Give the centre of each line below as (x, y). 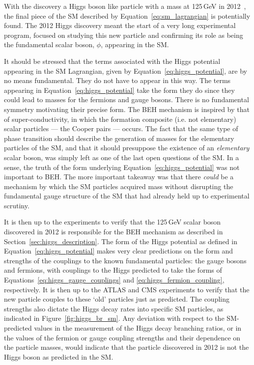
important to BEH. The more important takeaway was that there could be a (119, 177)
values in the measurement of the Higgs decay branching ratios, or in (138, 328)
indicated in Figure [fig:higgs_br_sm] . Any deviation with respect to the (114, 318)
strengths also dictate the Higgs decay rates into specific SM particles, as (114, 308)
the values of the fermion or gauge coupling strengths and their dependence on (122, 337)
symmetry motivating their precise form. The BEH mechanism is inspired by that (127, 109)
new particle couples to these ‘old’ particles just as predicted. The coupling (117, 299)
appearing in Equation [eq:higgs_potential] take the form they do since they (119, 90)
